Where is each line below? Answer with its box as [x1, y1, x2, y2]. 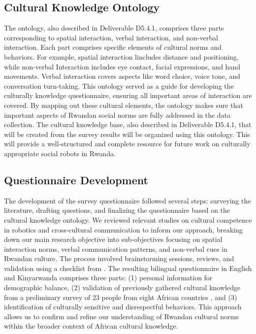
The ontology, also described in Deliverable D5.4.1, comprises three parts [4, 23, 224, 33]
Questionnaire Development [4, 172, 148, 187]
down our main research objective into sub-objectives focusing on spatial [4, 234, 223, 244]
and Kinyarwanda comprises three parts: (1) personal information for [4, 272, 213, 283]
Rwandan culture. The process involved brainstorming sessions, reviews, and [4, 253, 234, 264]
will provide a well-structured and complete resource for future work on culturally [4, 138, 251, 149]
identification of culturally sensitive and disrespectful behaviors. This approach [4, 301, 242, 312]
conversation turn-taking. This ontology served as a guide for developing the [4, 80, 234, 91]
